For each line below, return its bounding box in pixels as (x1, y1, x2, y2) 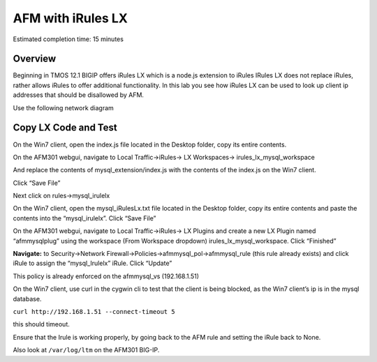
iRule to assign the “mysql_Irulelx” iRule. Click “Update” (13, 259, 172, 268)
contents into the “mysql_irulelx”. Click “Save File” (13, 213, 156, 223)
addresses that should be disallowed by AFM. (13, 91, 145, 99)
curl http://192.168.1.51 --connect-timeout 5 (13, 308, 175, 315)
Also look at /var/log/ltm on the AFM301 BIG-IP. (13, 346, 160, 354)
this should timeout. (13, 320, 70, 329)
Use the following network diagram (13, 103, 114, 112)
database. (13, 294, 42, 303)
